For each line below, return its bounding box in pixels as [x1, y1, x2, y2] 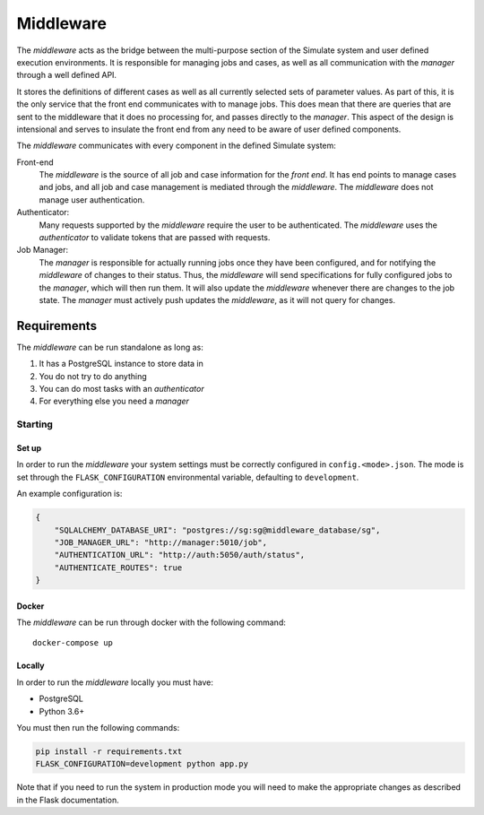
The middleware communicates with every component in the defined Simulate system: [16, 140, 336, 152]
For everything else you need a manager [39, 395, 190, 407]
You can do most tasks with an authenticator [39, 384, 205, 394]
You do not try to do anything [39, 370, 147, 381]
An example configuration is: [16, 489, 123, 499]
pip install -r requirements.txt [35, 747, 183, 757]
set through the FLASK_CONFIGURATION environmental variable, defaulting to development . [16, 472, 359, 482]
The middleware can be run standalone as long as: [16, 342, 203, 352]
